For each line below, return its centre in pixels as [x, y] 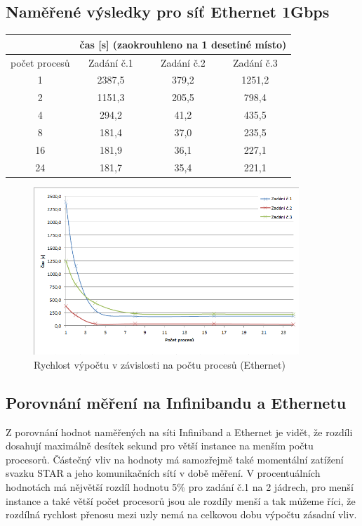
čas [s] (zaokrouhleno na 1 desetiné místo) [183, 44]
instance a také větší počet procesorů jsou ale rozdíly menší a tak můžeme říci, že [181, 500]
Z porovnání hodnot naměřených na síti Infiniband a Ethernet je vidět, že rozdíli [179, 432]
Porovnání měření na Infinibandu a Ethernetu [176, 402]
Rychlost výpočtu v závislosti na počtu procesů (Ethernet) [160, 364]
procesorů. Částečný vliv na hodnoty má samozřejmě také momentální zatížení [175, 459]
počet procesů [40, 62]
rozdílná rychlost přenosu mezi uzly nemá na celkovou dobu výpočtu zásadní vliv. [181, 514]
